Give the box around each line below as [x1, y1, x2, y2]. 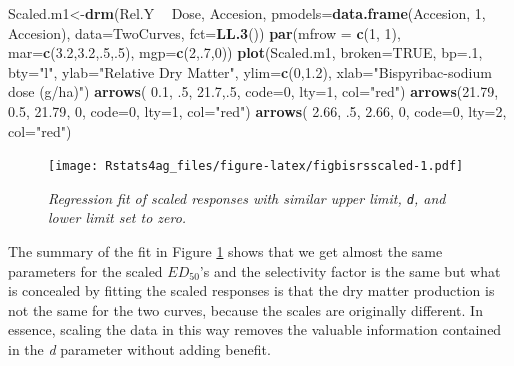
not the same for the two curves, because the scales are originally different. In [8, 299, 483, 320]
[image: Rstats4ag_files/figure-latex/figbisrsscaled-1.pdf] [48, 159, 464, 174]
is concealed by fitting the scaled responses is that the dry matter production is [8, 280, 495, 301]
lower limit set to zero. [48, 207, 187, 228]
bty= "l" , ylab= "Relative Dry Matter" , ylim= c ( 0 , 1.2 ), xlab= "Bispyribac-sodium [8, 61, 492, 82]
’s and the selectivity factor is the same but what [199, 260, 501, 281]
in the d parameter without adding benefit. [8, 339, 271, 360]
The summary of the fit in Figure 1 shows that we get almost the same [8, 241, 443, 262]
